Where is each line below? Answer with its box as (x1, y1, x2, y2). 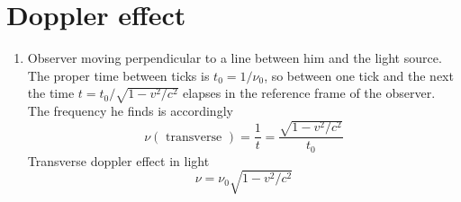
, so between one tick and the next (264, 66, 454, 84)
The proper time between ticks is (27, 66, 210, 84)
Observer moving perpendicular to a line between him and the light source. (27, 48, 442, 67)
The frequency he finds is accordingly (27, 101, 233, 120)
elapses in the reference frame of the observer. (183, 83, 436, 102)
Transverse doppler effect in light (27, 151, 210, 170)
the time (27, 83, 75, 102)
